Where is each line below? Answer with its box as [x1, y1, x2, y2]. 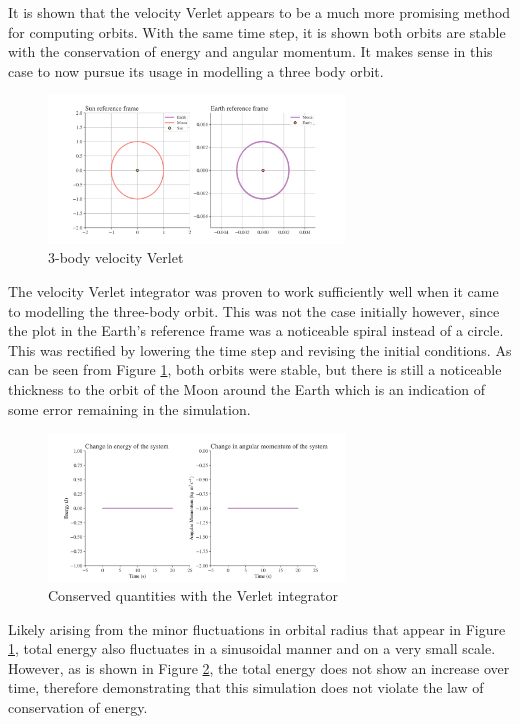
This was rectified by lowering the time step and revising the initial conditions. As [8, 339, 512, 360]
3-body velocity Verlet [48, 247, 184, 268]
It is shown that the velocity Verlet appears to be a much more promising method [8, 2, 511, 22]
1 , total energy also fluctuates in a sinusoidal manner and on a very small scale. [8, 638, 496, 659]
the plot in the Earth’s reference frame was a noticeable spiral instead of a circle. [8, 320, 504, 341]
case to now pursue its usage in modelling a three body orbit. [8, 60, 384, 81]
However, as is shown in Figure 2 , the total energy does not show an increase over [8, 657, 510, 678]
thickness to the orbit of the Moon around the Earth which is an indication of [8, 378, 485, 399]
